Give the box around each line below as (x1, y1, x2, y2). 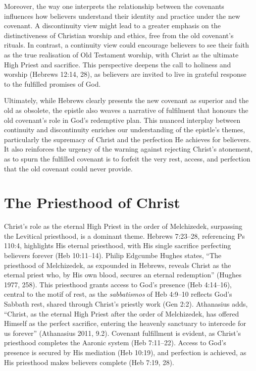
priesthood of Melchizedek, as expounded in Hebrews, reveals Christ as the (4, 260, 231, 270)
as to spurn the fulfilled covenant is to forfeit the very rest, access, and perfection (4, 153, 251, 163)
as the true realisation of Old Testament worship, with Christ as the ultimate (4, 49, 239, 59)
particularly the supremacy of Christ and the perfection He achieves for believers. (4, 134, 251, 144)
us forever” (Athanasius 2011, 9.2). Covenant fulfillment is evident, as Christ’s (4, 327, 241, 338)
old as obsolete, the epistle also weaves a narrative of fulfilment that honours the (4, 105, 249, 115)
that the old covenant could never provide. (4, 163, 133, 173)
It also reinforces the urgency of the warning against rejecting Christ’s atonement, (4, 144, 253, 154)
